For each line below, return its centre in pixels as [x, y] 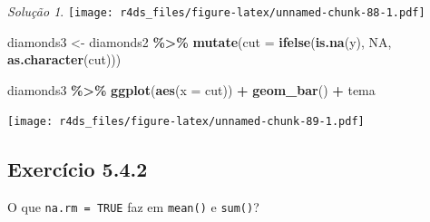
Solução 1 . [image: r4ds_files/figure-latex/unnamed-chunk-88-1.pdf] [216, 11]
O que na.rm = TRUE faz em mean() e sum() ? [133, 207]
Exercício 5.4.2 [78, 169]
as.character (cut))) [64, 59]
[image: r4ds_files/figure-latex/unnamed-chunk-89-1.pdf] [186, 122]
